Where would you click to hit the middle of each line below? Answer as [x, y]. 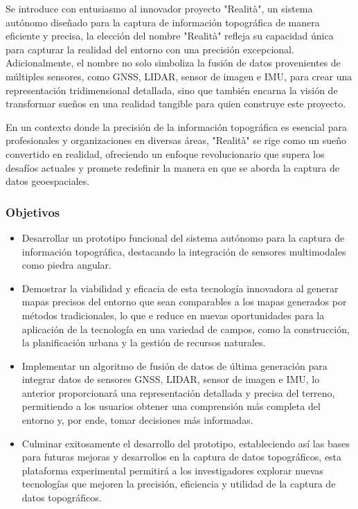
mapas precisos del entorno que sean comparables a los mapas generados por [184, 302]
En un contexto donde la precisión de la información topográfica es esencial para [176, 126]
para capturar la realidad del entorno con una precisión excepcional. [150, 49]
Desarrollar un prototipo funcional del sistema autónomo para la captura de [183, 237]
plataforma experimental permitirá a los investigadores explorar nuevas [172, 470]
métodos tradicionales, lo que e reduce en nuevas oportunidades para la [173, 315]
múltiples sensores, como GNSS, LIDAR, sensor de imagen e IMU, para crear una [179, 76]
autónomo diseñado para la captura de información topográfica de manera [163, 22]
